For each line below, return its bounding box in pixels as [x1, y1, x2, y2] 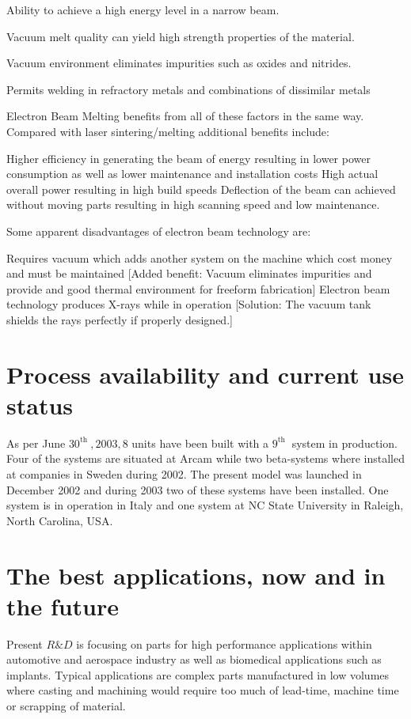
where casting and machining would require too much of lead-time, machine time [6, 682, 399, 698]
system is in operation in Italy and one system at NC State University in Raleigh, [6, 497, 404, 513]
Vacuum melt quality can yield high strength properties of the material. [6, 28, 355, 44]
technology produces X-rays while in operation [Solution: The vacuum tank [6, 296, 371, 312]
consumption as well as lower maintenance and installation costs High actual [6, 165, 379, 182]
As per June [6, 434, 66, 451]
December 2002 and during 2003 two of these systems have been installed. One [6, 481, 389, 498]
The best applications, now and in [6, 558, 386, 591]
